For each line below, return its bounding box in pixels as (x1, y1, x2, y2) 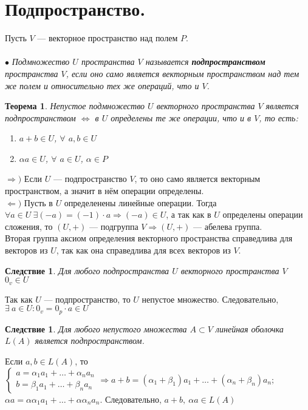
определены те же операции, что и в (111, 111, 252, 124)
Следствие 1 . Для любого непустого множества (5, 322, 187, 335)
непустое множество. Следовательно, (142, 292, 279, 305)
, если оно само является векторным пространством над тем (66, 67, 299, 79)
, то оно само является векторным (134, 172, 261, 185)
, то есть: (259, 111, 298, 124)
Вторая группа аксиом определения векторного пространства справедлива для (5, 232, 293, 244)
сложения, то (5, 220, 53, 232)
